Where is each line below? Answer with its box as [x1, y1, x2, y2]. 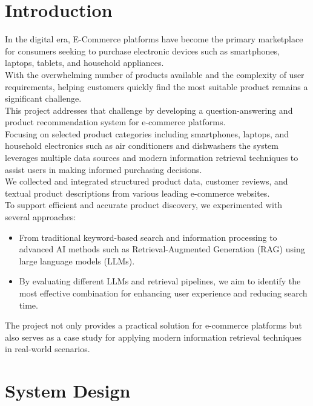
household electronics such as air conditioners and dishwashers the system [5, 139, 279, 152]
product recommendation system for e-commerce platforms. [5, 116, 226, 128]
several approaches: [5, 211, 76, 223]
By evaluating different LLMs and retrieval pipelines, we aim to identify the [19, 275, 301, 287]
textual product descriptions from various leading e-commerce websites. [5, 186, 270, 199]
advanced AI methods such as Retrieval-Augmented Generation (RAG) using [19, 243, 305, 255]
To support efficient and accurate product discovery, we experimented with [5, 198, 283, 211]
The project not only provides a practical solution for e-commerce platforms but [5, 319, 302, 332]
